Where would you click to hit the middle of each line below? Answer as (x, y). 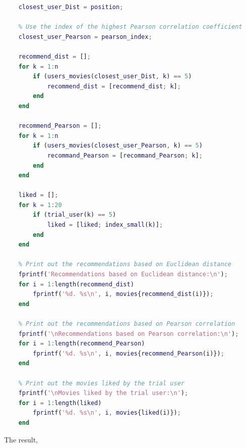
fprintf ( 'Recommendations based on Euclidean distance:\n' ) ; (123, 275)
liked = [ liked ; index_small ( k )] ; (105, 225)
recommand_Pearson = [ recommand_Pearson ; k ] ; (125, 155)
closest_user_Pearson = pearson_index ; (85, 37)
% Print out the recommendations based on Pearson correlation (127, 324)
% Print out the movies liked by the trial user (101, 383)
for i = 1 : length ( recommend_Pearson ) (82, 344)
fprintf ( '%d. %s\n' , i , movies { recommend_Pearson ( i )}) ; (129, 353)
